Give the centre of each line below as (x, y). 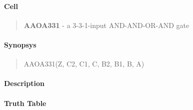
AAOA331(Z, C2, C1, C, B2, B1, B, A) (84, 64)
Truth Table (25, 103)
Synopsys (20, 44)
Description (24, 83)
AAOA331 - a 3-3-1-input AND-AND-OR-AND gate (106, 25)
